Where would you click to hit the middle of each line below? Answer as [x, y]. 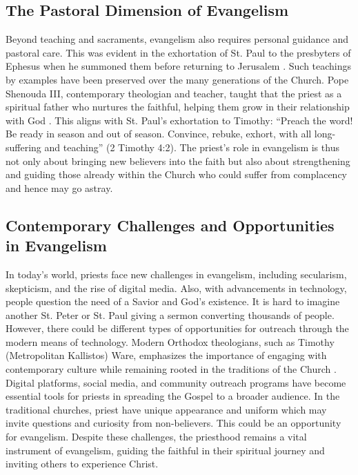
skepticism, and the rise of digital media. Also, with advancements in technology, [176, 288]
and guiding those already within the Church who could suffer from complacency [176, 174]
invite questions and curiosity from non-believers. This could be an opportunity [173, 423]
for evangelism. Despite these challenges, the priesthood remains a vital [156, 437]
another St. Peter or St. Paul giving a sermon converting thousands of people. [170, 314]
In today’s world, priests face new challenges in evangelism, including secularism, [176, 274]
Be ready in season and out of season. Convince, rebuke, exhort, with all [159, 134]
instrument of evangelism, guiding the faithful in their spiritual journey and [165, 450]
